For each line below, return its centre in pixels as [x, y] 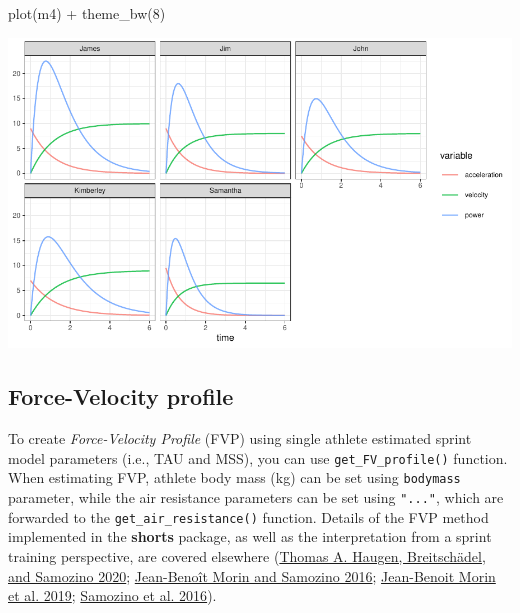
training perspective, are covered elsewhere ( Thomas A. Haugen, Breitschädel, [247, 556]
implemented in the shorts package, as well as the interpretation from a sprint [250, 536]
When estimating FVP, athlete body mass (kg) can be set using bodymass [234, 477]
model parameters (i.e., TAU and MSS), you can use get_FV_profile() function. [258, 457]
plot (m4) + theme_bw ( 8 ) [87, 13]
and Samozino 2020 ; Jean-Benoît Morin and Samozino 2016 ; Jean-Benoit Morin [252, 575]
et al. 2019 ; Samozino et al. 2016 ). [112, 595]
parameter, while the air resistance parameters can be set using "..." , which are [256, 497]
